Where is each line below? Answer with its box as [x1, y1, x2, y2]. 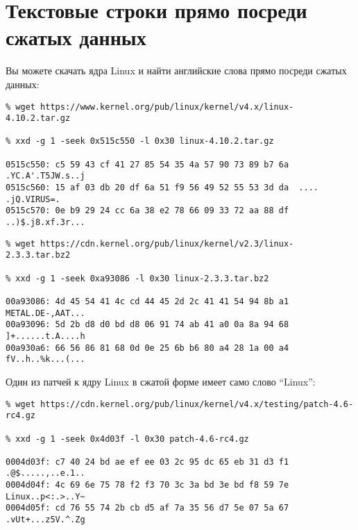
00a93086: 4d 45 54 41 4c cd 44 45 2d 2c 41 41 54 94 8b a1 [6, 297, 289, 306]
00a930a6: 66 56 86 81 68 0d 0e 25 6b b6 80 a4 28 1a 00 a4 [6, 342, 289, 353]
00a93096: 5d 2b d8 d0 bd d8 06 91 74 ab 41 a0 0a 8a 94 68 [6, 320, 289, 330]
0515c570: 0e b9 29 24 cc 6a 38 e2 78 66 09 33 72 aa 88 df [6, 206, 289, 216]
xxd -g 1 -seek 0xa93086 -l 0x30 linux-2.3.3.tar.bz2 [15, 273, 269, 283]
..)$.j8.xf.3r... [6, 217, 85, 228]
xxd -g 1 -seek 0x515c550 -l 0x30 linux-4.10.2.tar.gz [15, 136, 274, 147]
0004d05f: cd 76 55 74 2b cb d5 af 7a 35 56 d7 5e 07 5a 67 [6, 503, 289, 513]
